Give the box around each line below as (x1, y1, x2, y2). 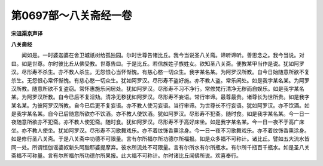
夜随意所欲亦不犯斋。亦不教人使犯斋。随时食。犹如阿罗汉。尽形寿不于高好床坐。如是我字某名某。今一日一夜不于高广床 (11, 118, 304, 125)
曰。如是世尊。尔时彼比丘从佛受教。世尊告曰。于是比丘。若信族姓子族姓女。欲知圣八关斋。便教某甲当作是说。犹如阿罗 (11, 60, 304, 67)
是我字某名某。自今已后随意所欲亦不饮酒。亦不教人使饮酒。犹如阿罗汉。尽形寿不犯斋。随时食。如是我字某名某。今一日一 (11, 110, 310, 118)
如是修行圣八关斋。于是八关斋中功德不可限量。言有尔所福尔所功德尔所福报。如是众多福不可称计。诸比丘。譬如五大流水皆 (11, 135, 310, 143)
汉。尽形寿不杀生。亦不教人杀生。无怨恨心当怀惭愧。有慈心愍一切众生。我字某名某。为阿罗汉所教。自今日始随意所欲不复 (11, 69, 310, 76)
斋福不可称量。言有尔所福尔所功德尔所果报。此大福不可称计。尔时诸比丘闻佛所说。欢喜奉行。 (11, 152, 242, 159)
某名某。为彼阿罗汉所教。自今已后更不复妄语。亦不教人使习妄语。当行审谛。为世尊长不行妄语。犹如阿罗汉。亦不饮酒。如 (11, 102, 310, 109)
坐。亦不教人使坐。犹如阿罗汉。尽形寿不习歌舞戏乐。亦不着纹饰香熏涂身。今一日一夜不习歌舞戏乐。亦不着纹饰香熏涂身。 (11, 127, 310, 134)
